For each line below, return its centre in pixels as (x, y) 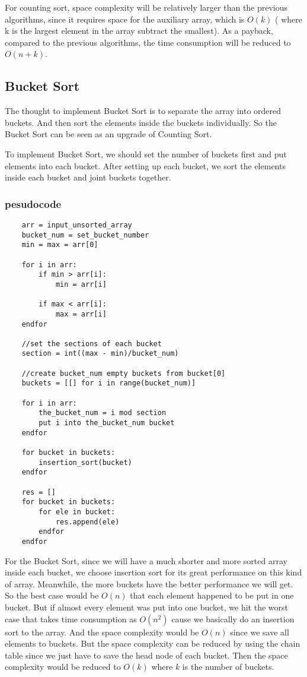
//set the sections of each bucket (92, 344)
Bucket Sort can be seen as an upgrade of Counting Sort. (108, 134)
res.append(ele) (87, 522)
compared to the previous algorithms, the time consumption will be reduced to (148, 42)
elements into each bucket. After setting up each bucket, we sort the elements (145, 165)
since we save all (260, 632)
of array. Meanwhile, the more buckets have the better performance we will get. (149, 583)
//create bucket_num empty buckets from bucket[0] (124, 373)
